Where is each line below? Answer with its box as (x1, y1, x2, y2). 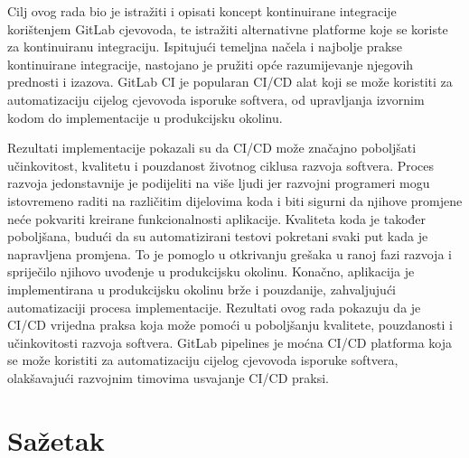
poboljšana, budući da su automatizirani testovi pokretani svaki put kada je (7, 227, 428, 246)
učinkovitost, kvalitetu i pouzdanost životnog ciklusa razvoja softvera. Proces (7, 155, 435, 174)
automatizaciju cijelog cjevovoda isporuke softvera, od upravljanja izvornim (7, 89, 425, 108)
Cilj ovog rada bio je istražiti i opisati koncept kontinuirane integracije (7, 2, 397, 20)
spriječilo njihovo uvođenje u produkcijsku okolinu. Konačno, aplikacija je (7, 262, 415, 281)
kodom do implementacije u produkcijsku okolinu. (7, 107, 283, 126)
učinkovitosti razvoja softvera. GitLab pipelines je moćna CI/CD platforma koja (7, 332, 453, 351)
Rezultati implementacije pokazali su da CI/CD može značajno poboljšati (7, 138, 417, 157)
